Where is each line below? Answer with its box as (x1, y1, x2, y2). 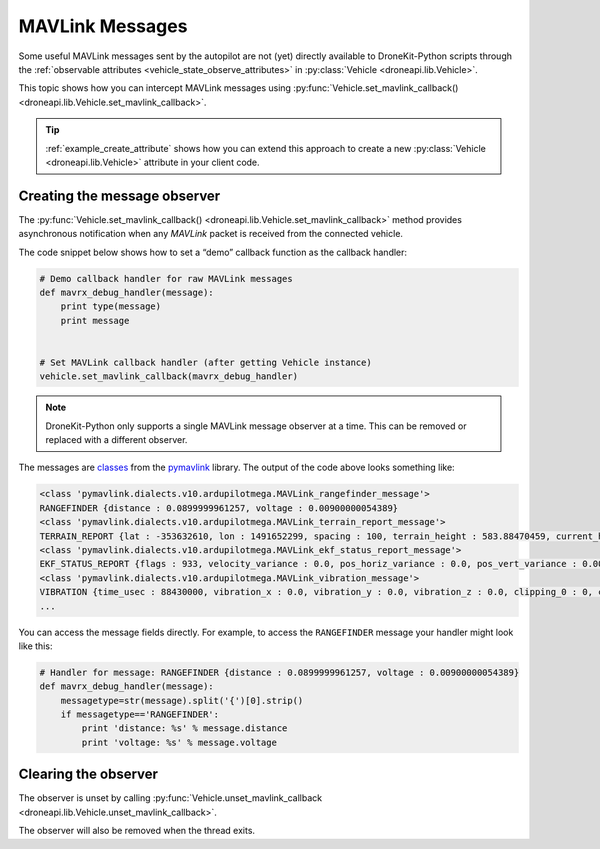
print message (60, 315, 130, 326)
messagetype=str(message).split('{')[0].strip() (60, 695, 304, 706)
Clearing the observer (18, 766, 159, 783)
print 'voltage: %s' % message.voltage (81, 736, 277, 748)
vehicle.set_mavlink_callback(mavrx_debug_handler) (39, 371, 299, 382)
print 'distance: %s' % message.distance (81, 723, 288, 734)
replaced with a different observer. (45, 434, 188, 446)
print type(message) (60, 301, 162, 312)
